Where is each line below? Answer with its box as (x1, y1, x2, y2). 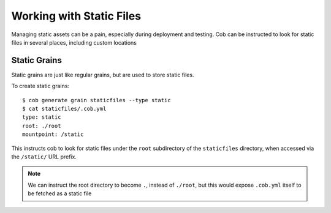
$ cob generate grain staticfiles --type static (22, 97, 171, 103)
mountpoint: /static (22, 131, 84, 138)
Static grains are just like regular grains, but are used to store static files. (11, 71, 194, 78)
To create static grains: (11, 83, 70, 90)
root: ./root (22, 122, 61, 129)
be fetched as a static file (28, 190, 92, 197)
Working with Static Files (11, 9, 141, 23)
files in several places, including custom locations (11, 39, 137, 46)
